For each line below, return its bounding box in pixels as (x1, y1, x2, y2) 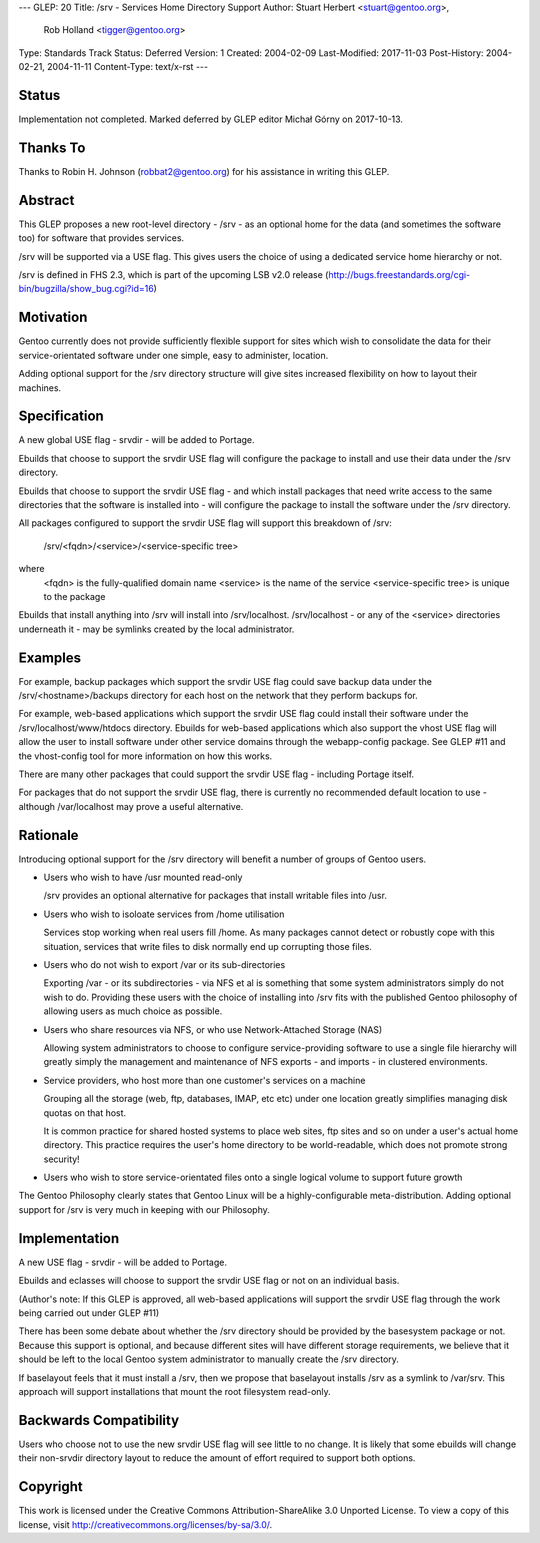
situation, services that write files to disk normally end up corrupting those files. (43, 940, 372, 952)
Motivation (18, 309, 88, 326)
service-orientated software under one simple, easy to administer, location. (18, 349, 329, 361)
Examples (18, 649, 82, 666)
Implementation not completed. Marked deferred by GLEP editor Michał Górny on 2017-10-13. (18, 113, 404, 125)
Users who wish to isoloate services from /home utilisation (43, 908, 285, 920)
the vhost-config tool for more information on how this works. (18, 750, 273, 762)
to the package (43, 590, 106, 602)
